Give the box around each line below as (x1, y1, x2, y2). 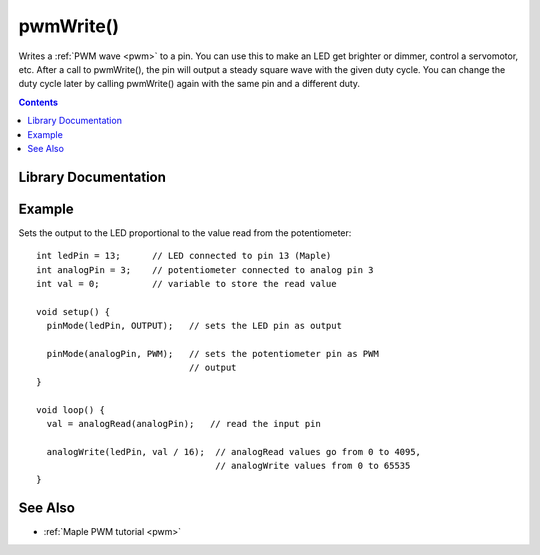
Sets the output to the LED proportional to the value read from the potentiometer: (18, 226, 352, 239)
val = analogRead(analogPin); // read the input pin (46, 418, 322, 429)
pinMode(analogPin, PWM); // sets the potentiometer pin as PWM (46, 348, 379, 359)
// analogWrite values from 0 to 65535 (215, 460, 411, 472)
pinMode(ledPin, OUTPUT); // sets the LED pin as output (46, 320, 342, 332)
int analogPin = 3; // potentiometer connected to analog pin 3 (36, 264, 374, 275)
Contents (18, 96, 59, 108)
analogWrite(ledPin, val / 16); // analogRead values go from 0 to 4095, (46, 446, 422, 457)
